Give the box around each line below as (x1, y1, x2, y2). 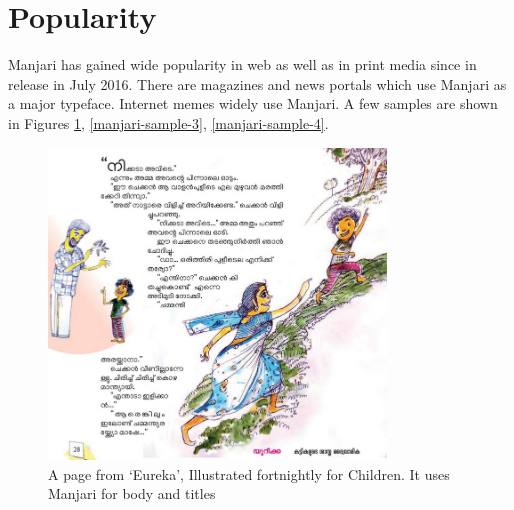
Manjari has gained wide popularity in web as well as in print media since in (8, 54, 477, 75)
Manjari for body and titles (48, 483, 216, 504)
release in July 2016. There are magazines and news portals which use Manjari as (8, 73, 507, 94)
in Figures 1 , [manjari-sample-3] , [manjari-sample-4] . (8, 112, 329, 133)
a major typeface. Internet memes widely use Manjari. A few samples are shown (8, 93, 498, 114)
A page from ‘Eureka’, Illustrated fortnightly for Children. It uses (48, 463, 450, 484)
